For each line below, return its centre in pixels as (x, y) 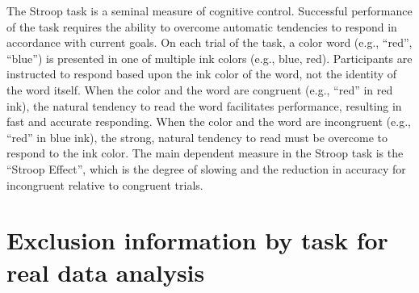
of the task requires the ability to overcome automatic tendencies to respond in (202, 26)
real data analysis (106, 272)
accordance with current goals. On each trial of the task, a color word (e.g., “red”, (209, 42)
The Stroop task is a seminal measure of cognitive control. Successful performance (209, 10)
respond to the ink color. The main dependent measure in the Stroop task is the (205, 153)
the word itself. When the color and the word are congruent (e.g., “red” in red (200, 89)
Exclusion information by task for (197, 240)
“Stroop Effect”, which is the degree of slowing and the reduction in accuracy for (206, 168)
